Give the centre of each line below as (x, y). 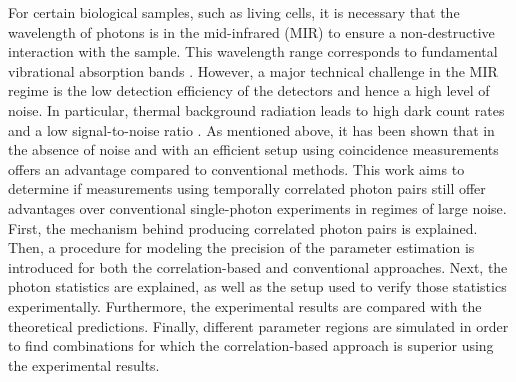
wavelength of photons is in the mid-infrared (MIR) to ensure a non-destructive (251, 31)
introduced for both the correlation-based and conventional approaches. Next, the (258, 266)
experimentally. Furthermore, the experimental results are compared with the (245, 305)
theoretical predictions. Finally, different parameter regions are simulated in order (258, 325)
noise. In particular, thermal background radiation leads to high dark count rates (256, 109)
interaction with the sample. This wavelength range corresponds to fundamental (253, 51)
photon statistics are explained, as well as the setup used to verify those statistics (257, 286)
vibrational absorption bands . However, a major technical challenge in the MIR (253, 70)
